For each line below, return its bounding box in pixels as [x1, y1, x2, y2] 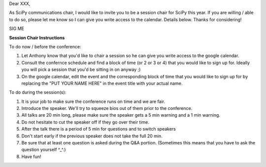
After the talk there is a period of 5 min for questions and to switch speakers [21, 126, 176, 132]
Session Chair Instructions [9, 34, 65, 40]
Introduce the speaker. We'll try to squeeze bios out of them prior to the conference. [21, 105, 193, 111]
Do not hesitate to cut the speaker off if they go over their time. [21, 119, 150, 125]
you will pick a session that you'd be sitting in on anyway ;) [21, 67, 141, 72]
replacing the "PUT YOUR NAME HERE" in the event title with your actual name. [21, 80, 183, 86]
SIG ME [9, 26, 25, 32]
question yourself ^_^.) [21, 147, 66, 153]
